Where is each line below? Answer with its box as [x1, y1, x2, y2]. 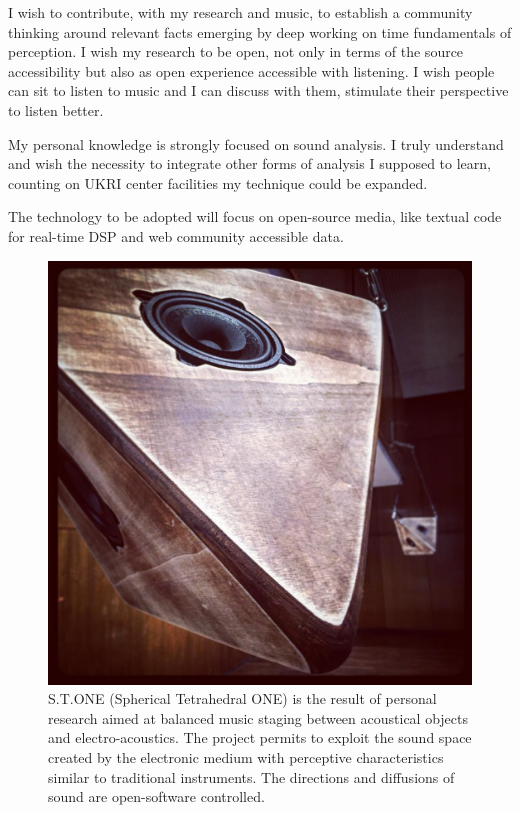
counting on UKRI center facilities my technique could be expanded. [8, 172, 428, 193]
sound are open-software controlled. [48, 786, 265, 807]
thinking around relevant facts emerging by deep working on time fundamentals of [8, 21, 512, 42]
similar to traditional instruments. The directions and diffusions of [48, 766, 455, 787]
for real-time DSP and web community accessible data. [8, 225, 344, 246]
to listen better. [8, 99, 104, 120]
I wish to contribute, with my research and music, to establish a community [8, 2, 473, 22]
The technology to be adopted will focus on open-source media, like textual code [8, 206, 502, 227]
